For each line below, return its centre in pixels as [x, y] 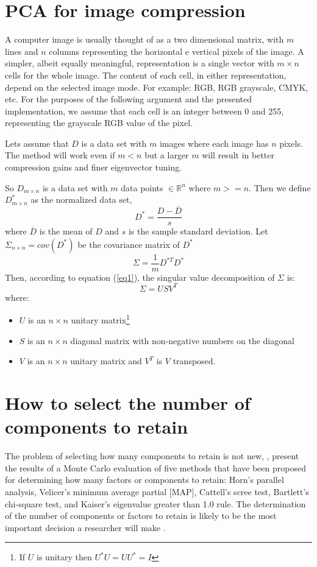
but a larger [167, 155]
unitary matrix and [106, 361]
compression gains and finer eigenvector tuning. [94, 167]
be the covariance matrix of [129, 244]
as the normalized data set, [81, 199]
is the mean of [66, 231]
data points [142, 187]
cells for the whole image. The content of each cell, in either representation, [146, 75]
